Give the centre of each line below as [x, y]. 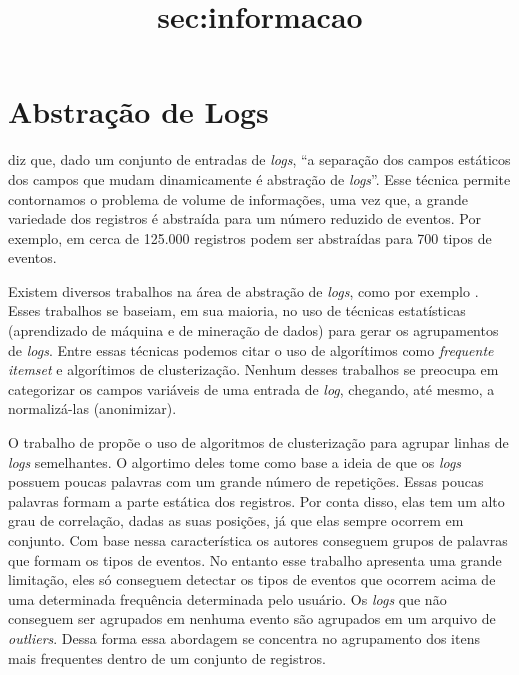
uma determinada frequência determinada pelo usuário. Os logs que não [227, 598]
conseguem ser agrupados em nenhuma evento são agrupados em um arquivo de [252, 618]
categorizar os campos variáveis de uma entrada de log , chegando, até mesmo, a [251, 388]
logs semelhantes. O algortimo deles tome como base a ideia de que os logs [235, 461]
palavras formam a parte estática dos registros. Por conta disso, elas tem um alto [256, 500]
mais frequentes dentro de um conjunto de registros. [167, 657]
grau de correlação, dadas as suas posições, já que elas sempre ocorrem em [236, 520]
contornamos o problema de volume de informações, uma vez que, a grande [238, 198]
